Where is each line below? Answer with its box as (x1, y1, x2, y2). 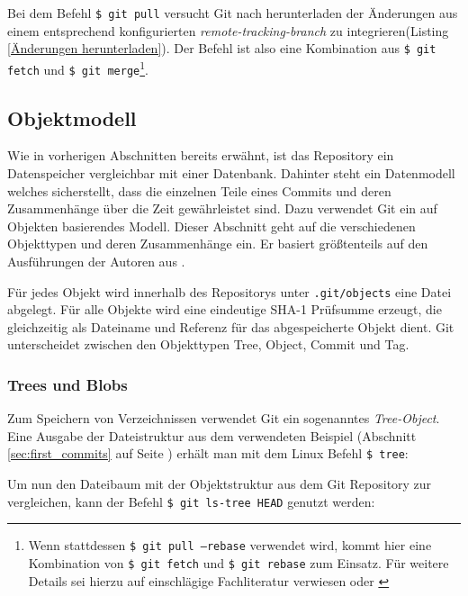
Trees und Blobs (7, 373, 128, 395)
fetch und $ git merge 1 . (7, 57, 148, 78)
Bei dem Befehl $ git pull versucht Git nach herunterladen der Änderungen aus (7, 4, 458, 22)
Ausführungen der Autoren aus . (7, 251, 185, 270)
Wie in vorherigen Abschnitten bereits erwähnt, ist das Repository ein (7, 146, 394, 165)
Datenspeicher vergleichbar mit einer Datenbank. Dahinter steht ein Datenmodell (7, 164, 455, 183)
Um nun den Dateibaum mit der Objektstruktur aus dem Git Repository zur (7, 474, 432, 493)
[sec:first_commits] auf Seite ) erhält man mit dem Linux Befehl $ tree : (7, 444, 409, 463)
